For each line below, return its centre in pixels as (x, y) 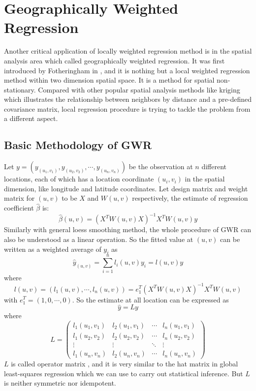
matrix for (19, 198)
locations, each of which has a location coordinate (79, 179)
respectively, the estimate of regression (190, 198)
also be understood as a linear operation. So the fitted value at (99, 239)
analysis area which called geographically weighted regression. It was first (114, 60)
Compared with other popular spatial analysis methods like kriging (139, 89)
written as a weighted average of (53, 249)
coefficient (19, 208)
